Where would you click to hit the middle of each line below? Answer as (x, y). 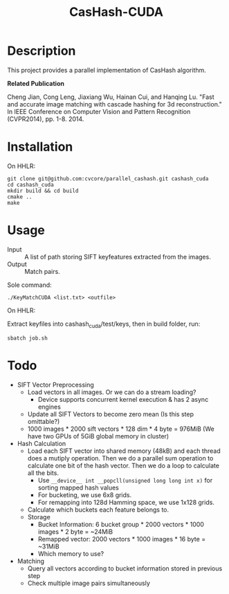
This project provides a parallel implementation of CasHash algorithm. (107, 70)
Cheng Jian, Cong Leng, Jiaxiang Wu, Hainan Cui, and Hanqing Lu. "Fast (111, 97)
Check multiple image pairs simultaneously (89, 583)
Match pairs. (42, 271)
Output (17, 264)
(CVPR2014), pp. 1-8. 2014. (46, 119)
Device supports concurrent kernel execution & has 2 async (123, 399)
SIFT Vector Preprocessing (56, 384)
